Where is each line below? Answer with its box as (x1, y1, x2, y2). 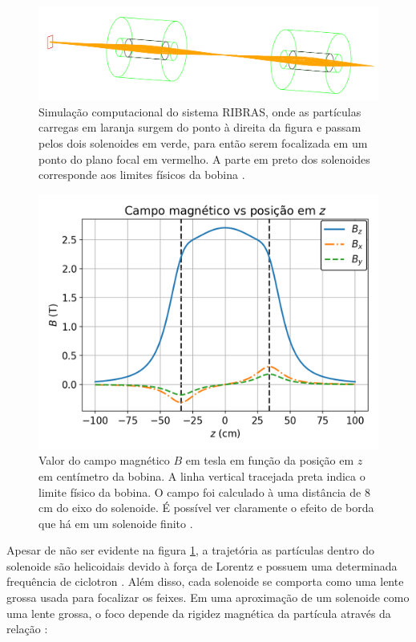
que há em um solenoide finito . (38, 514, 193, 531)
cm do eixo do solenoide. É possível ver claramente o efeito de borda (38, 499, 374, 516)
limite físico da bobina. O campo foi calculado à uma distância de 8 (38, 483, 370, 500)
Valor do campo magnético (38, 452, 170, 469)
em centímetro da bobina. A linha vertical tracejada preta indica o (38, 467, 366, 484)
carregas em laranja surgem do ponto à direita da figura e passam (38, 119, 361, 136)
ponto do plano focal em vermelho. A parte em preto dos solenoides (38, 150, 370, 167)
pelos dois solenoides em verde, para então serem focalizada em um (38, 134, 368, 151)
